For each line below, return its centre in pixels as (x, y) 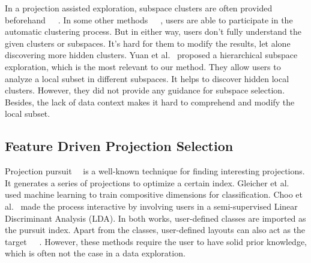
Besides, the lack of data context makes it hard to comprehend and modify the (150, 102)
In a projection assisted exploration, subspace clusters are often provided (139, 8)
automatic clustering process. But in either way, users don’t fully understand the (153, 31)
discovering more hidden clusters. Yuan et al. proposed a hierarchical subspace (151, 55)
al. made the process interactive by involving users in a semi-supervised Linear (151, 206)
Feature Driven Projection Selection (119, 146)
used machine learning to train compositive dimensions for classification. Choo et (154, 194)
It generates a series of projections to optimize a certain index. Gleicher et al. (147, 182)
